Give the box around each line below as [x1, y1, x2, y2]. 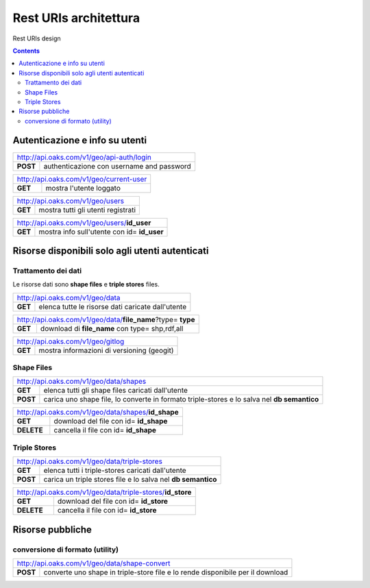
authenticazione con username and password [43, 161, 191, 171]
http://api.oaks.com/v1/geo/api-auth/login [16, 152, 152, 162]
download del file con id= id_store [57, 497, 168, 506]
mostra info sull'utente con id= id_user [38, 227, 164, 236]
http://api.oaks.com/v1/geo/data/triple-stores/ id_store [16, 487, 192, 497]
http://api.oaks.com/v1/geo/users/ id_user [16, 218, 151, 228]
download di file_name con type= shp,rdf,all [40, 323, 184, 333]
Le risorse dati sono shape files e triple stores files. [12, 280, 160, 289]
